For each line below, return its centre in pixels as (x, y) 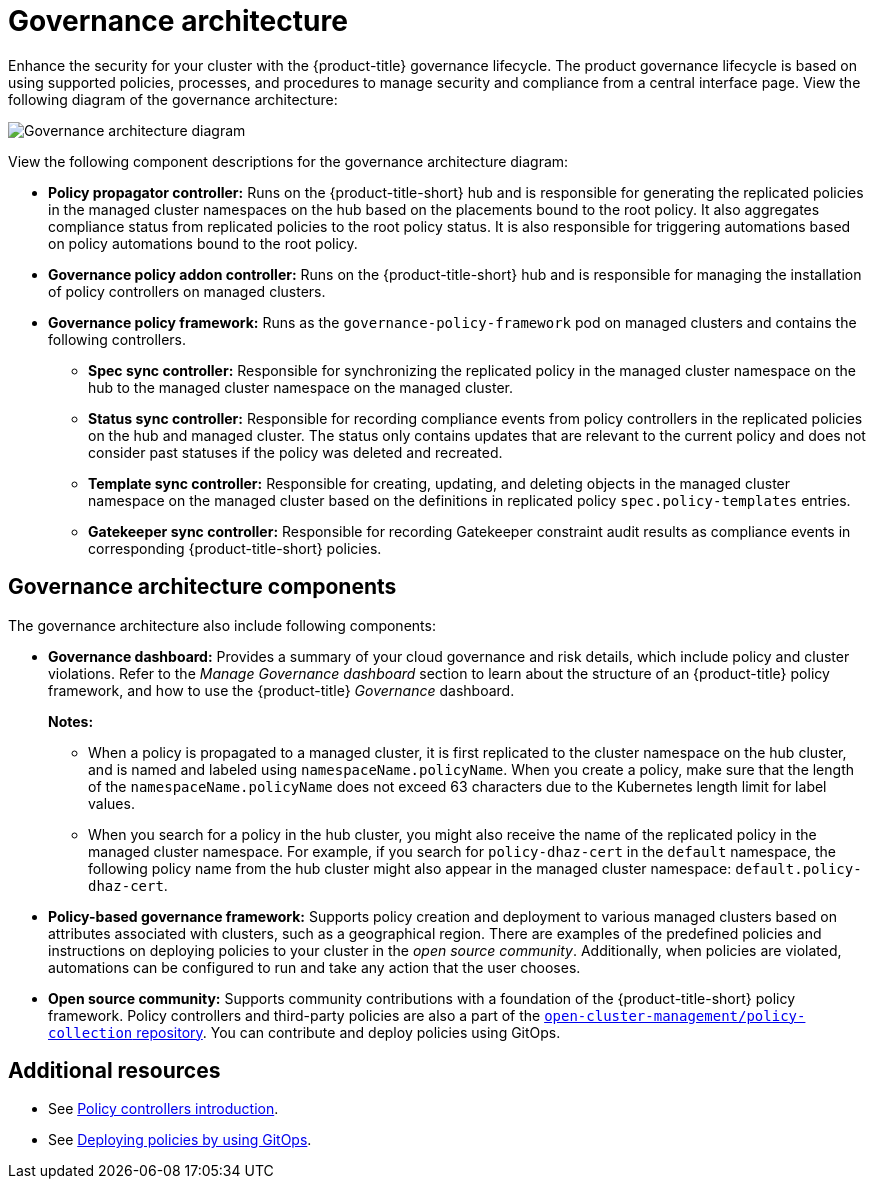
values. (111, 803)
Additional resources (114, 1071)
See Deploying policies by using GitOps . (180, 1140)
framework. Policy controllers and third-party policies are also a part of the (294, 1015)
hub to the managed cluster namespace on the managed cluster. (300, 387)
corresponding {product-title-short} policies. (235, 548)
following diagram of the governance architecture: (173, 99)
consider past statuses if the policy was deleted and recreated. (295, 452)
